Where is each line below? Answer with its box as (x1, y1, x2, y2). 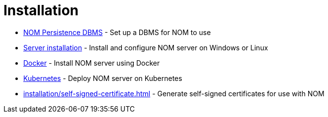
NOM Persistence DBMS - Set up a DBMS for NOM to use (23, 28, 211, 37)
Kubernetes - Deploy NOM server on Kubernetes (23, 74, 182, 82)
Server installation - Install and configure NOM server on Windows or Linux (23, 43, 268, 52)
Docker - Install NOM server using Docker (23, 58, 160, 67)
